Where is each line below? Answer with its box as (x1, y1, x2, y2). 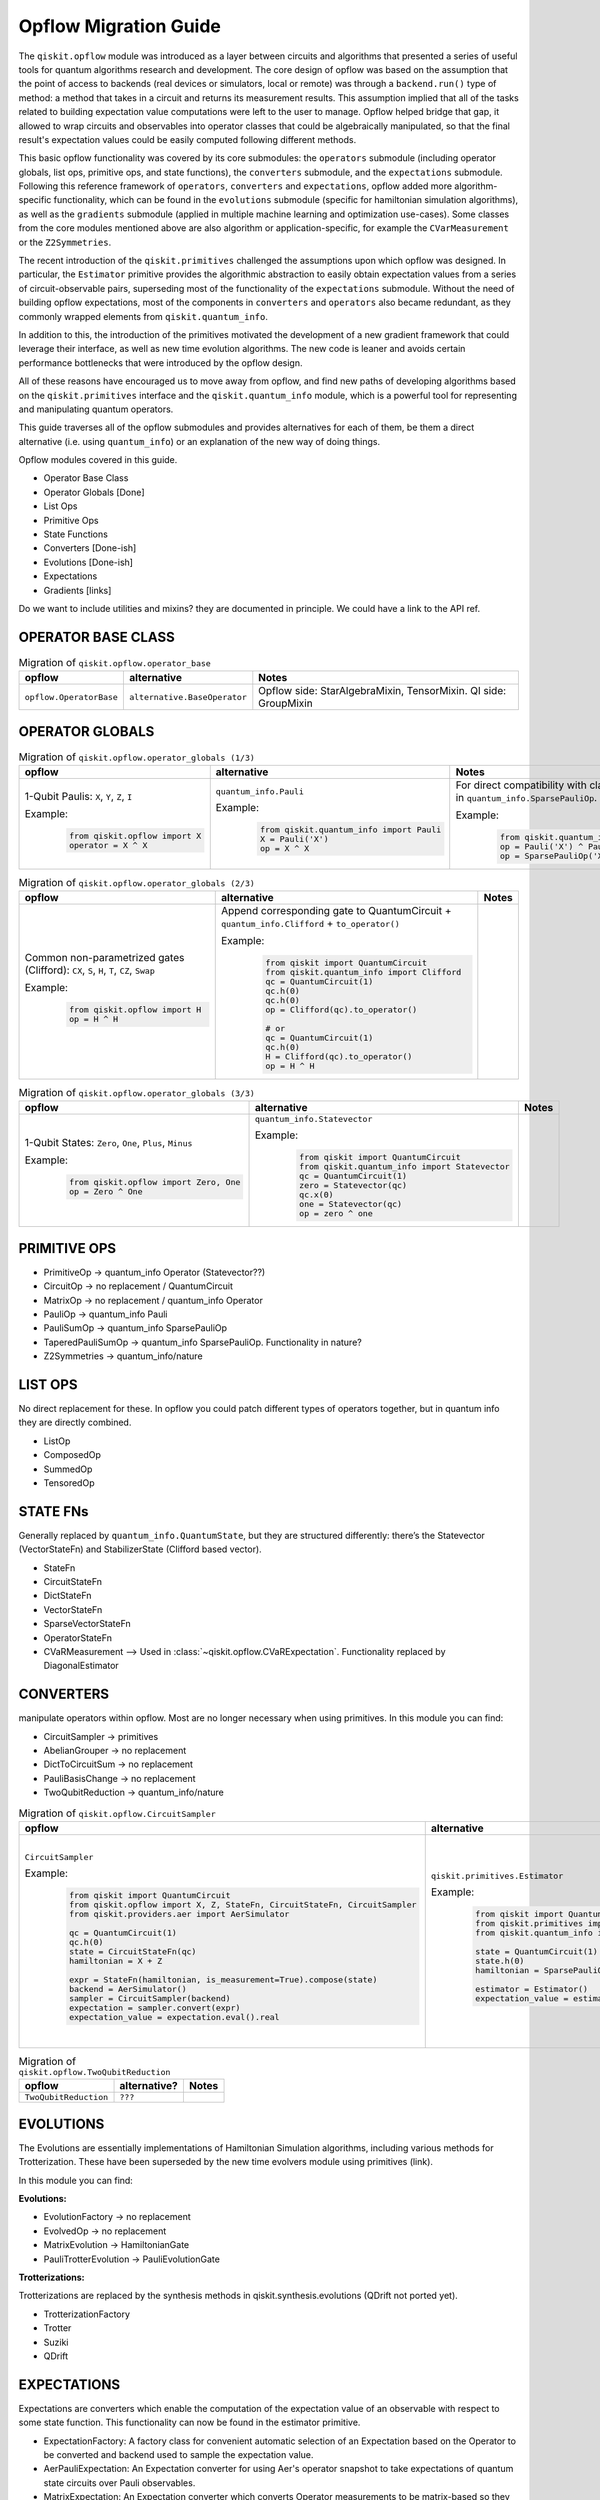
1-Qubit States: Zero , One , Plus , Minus (24, 1136, 193, 1150)
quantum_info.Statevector (254, 1114, 373, 1125)
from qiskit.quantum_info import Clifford (265, 967, 462, 978)
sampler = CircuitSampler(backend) (68, 1993, 231, 2004)
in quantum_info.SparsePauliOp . (455, 791, 598, 805)
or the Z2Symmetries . (18, 236, 112, 248)
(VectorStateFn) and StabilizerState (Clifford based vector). (18, 1543, 262, 1555)
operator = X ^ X (68, 840, 148, 850)
